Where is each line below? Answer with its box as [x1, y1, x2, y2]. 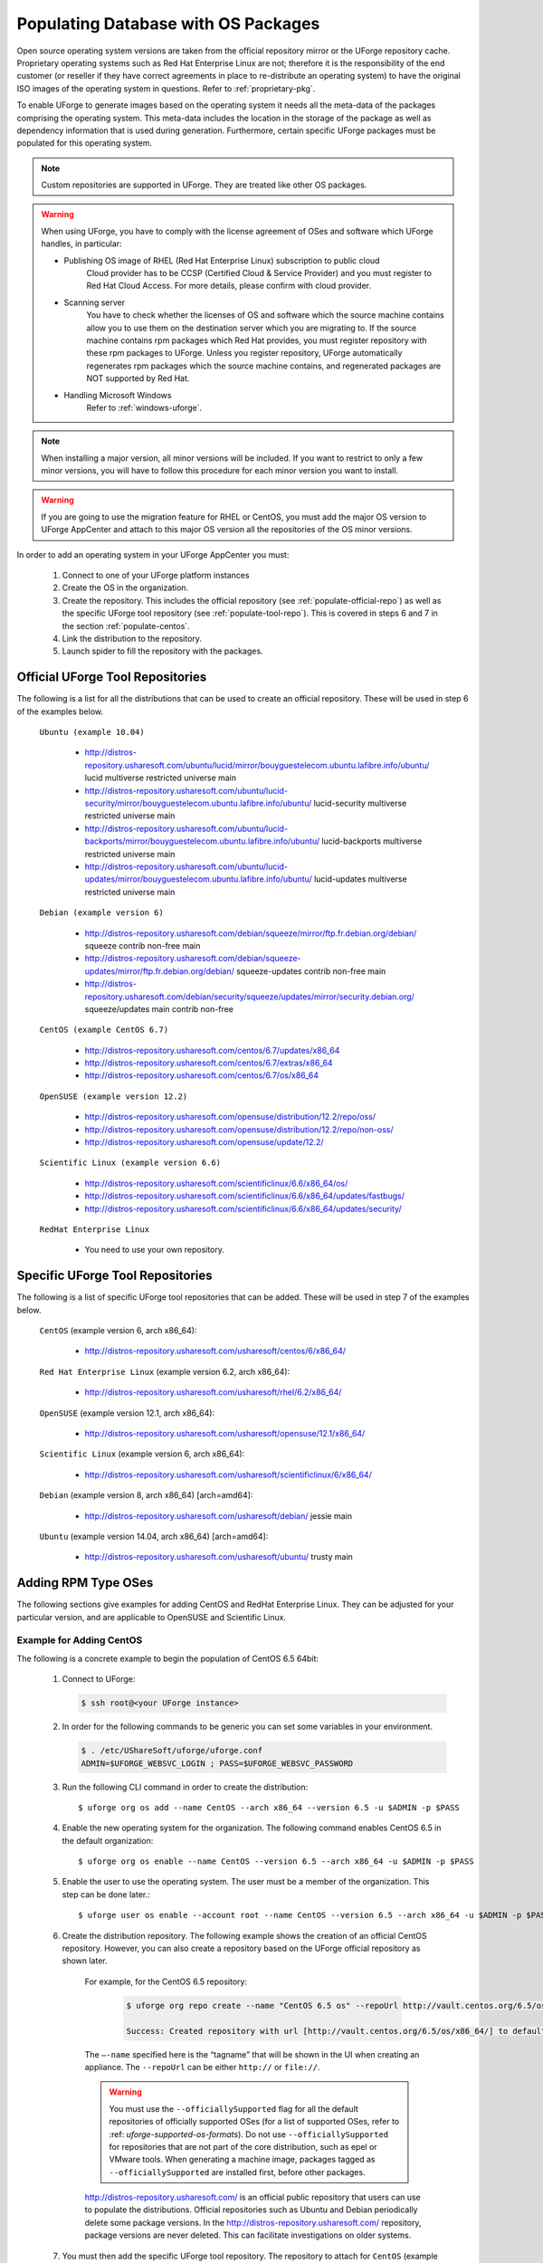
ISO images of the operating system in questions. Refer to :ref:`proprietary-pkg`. [16, 82, 316, 94]
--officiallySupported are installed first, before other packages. [109, 2166, 366, 2177]
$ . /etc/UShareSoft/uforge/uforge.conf [81, 1745, 262, 1756]
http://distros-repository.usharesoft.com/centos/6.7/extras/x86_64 [84, 1057, 334, 1068]
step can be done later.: [62, 1888, 151, 1900]
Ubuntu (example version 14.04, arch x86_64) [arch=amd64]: [39, 1531, 269, 1542]
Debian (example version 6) [39, 908, 165, 918]
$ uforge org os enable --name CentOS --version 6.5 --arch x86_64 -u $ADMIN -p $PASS [78, 1857, 474, 1867]
